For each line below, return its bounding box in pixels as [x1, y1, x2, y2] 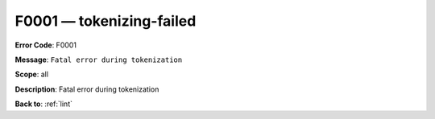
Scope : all [14, 69, 48, 80]
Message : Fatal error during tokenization [14, 55, 183, 64]
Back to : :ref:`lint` [14, 99, 72, 109]
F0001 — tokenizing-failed [14, 12, 197, 30]
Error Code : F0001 [14, 40, 77, 50]
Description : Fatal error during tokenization [14, 84, 159, 94]
